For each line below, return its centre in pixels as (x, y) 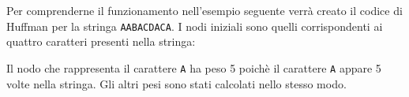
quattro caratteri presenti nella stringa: (101, 41)
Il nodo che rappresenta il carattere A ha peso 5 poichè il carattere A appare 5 (194, 67)
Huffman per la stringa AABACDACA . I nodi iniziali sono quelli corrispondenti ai (195, 26)
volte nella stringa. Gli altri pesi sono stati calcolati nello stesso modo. (176, 83)
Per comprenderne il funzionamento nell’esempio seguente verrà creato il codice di (204, 10)
